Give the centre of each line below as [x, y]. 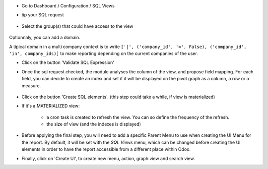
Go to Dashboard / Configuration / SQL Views [68, 6]
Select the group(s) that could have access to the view [77, 26]
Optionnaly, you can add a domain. [45, 38]
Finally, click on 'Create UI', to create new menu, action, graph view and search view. [108, 158]
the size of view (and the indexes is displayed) [94, 124]
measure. [31, 85]
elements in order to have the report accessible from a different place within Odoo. [106, 149]
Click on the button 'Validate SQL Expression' [68, 62]
